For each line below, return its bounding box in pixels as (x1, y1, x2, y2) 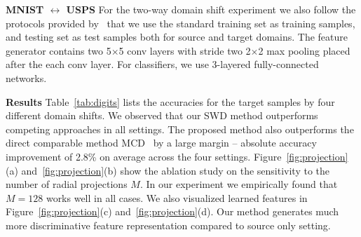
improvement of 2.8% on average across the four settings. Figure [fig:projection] (6, 149, 348, 163)
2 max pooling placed (258, 43, 350, 57)
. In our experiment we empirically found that (139, 177, 338, 191)
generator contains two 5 (6, 43, 111, 57)
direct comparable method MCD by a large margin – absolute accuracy (6, 135, 317, 150)
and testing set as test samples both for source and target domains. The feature (6, 29, 348, 44)
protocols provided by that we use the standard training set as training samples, (6, 15, 355, 30)
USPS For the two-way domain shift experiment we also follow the (66, 2, 356, 16)
